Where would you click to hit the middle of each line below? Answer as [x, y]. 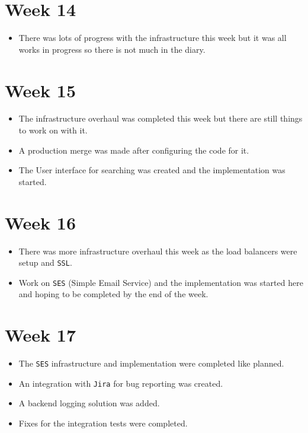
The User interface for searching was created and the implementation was [152, 170]
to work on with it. [53, 130]
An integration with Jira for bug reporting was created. [121, 383]
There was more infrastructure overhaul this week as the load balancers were [158, 251]
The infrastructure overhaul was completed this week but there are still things [161, 118]
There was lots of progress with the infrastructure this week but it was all [153, 38]
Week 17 [41, 335]
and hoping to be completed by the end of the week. [113, 294]
